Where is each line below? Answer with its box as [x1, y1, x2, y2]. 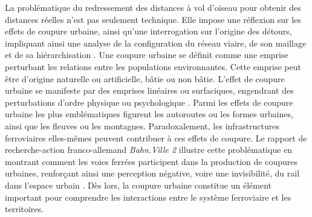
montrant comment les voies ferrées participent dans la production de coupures [5, 155, 297, 167]
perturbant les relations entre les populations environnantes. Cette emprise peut [5, 60, 301, 73]
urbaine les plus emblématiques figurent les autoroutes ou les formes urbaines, [5, 108, 293, 120]
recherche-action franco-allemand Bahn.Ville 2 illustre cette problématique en [5, 143, 293, 156]
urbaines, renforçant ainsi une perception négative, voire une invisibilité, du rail [5, 167, 300, 180]
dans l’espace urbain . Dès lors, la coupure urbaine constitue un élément [5, 178, 271, 191]
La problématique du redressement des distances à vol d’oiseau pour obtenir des [5, 1, 301, 13]
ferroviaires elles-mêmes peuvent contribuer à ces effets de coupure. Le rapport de [5, 131, 307, 144]
